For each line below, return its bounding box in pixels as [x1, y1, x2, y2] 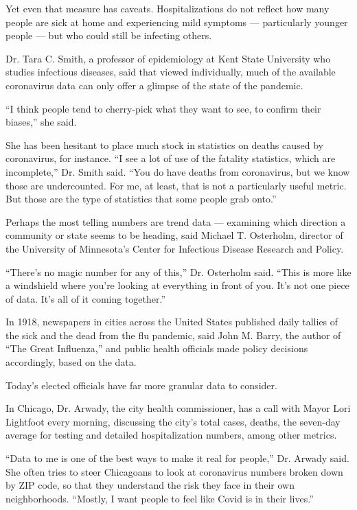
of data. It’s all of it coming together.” [5, 291, 166, 305]
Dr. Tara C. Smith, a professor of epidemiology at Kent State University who [5, 51, 331, 65]
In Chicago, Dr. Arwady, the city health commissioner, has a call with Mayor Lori [5, 401, 351, 415]
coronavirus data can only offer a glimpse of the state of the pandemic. [5, 78, 303, 92]
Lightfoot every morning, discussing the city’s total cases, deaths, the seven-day [5, 414, 341, 428]
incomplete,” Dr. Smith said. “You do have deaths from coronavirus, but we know [5, 164, 350, 178]
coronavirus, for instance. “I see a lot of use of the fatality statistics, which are [5, 151, 336, 165]
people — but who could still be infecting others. [5, 28, 212, 43]
